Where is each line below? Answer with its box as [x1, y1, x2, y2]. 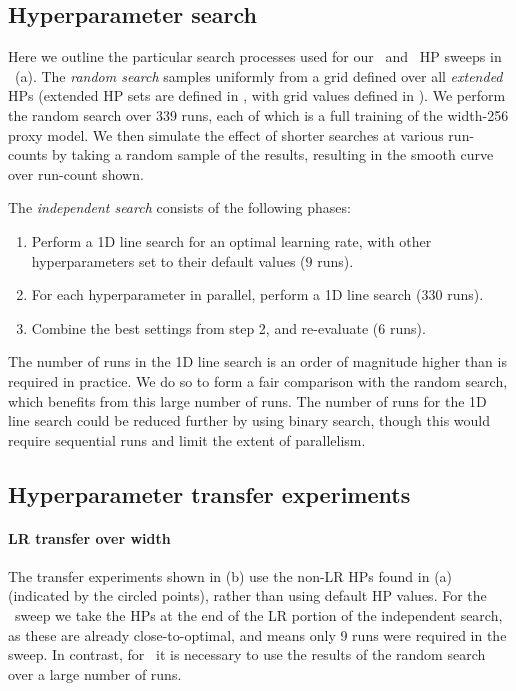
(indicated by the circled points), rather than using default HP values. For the [8, 585, 487, 606]
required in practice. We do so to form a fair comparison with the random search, [8, 370, 508, 391]
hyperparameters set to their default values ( [31, 250, 306, 271]
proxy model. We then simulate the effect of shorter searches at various [8, 124, 444, 145]
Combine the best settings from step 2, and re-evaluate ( [31, 317, 379, 338]
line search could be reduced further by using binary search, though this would [8, 410, 491, 431]
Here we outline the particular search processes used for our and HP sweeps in [8, 46, 502, 67]
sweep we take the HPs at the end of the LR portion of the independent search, [14, 605, 503, 626]
